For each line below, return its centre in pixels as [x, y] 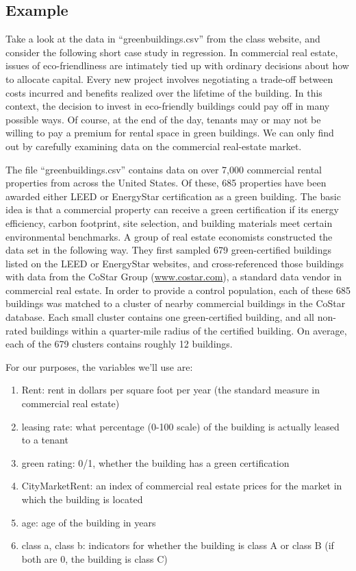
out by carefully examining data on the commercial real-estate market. [154, 146]
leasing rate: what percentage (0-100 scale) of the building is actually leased [180, 426]
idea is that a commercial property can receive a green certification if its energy [172, 209]
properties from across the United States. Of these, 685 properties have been [166, 183]
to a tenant [45, 440]
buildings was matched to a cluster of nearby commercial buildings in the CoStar [176, 303]
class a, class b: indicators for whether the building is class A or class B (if [178, 545]
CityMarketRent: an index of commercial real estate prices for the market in [182, 486]
